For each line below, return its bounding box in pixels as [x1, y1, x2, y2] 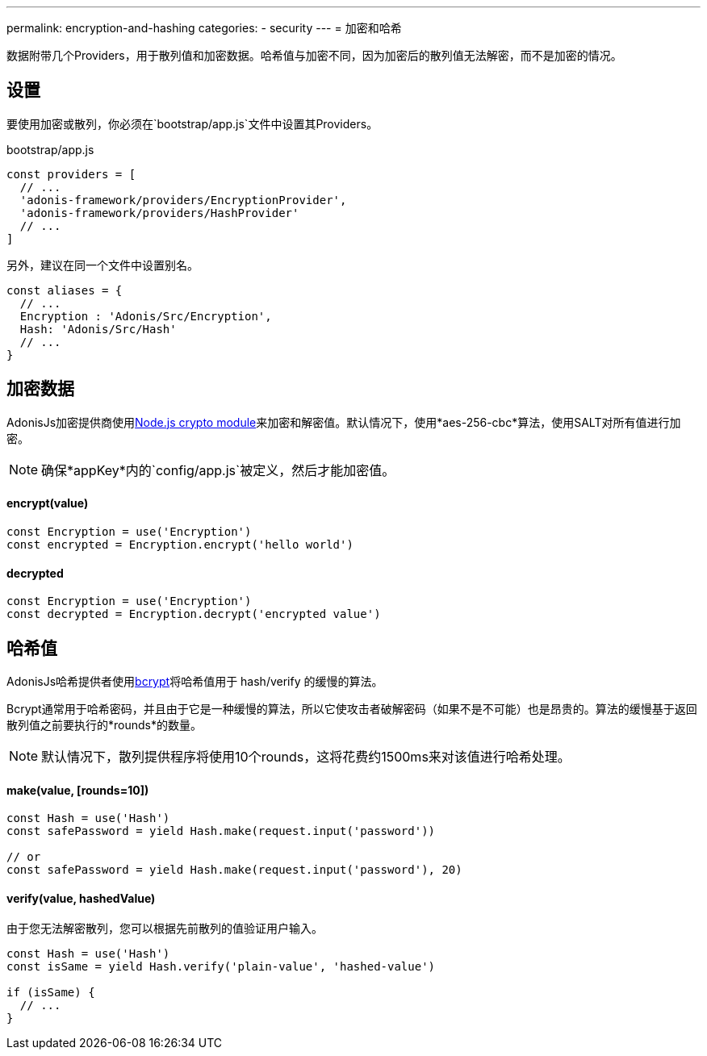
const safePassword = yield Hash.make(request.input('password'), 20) [6, 863, 462, 877]
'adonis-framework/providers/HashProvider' [19, 206, 299, 219]
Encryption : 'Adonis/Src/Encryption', [19, 309, 272, 323]
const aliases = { [6, 283, 123, 297]
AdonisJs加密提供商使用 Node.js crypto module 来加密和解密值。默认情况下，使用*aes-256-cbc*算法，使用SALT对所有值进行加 [6, 415, 681, 429]
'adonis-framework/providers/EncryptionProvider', [19, 193, 347, 207]
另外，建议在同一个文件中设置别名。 [6, 257, 199, 272]
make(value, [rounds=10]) [6, 783, 149, 797]
